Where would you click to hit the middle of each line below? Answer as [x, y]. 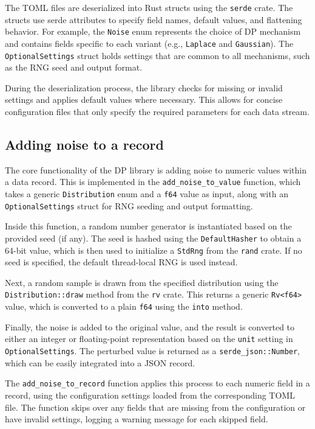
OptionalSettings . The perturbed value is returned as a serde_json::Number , [153, 351]
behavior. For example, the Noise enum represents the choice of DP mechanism [153, 31]
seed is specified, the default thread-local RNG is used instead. [121, 262]
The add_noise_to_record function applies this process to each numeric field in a [157, 383]
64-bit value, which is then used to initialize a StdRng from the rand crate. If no [154, 250]
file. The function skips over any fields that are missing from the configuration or [155, 407]
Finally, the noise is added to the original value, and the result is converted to [150, 326]
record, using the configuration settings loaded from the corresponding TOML [150, 395]
